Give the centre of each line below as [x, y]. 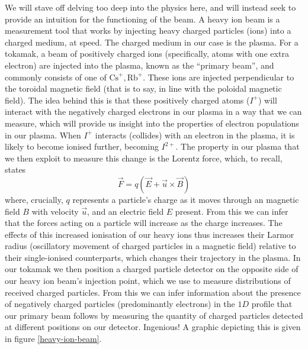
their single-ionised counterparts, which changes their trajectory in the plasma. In [153, 257]
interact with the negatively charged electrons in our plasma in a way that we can [153, 112]
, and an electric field [126, 211]
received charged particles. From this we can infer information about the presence [153, 292]
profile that [272, 304]
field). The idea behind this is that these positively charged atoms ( [127, 100]
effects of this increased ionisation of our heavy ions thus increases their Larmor [150, 234]
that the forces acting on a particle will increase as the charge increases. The [144, 223]
